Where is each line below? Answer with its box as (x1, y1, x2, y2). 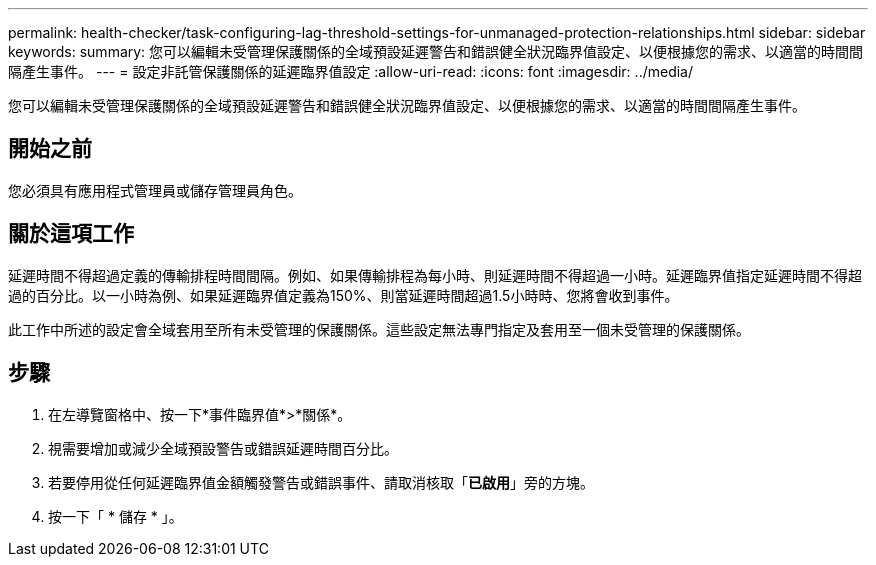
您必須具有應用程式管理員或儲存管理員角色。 (8, 181, 302, 199)
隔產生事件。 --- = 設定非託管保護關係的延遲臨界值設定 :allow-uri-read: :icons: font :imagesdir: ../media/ (8, 63, 694, 80)
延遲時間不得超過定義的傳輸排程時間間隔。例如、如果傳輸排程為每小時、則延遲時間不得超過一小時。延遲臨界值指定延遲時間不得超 (8, 266, 862, 284)
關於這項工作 (8, 221, 134, 247)
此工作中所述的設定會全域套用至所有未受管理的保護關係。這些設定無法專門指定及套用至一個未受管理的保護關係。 (8, 320, 750, 338)
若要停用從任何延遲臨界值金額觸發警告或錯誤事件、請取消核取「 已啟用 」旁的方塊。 (48, 473, 594, 491)
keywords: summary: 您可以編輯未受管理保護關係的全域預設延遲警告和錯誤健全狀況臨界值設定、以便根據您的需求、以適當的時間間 (8, 43, 864, 60)
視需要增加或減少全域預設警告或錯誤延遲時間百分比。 (48, 439, 398, 457)
